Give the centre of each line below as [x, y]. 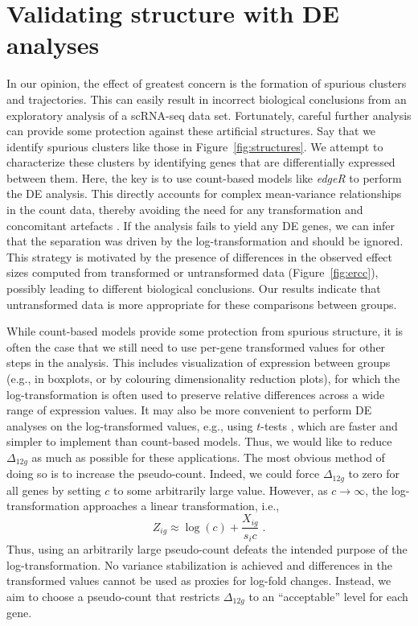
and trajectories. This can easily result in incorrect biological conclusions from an [207, 99]
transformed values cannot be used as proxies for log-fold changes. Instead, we [199, 581]
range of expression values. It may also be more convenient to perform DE [189, 410]
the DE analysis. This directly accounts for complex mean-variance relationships [204, 194]
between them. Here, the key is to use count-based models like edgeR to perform [204, 177]
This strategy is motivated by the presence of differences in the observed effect [200, 256]
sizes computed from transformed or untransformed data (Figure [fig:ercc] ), [193, 272]
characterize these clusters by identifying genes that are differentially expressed [201, 162]
